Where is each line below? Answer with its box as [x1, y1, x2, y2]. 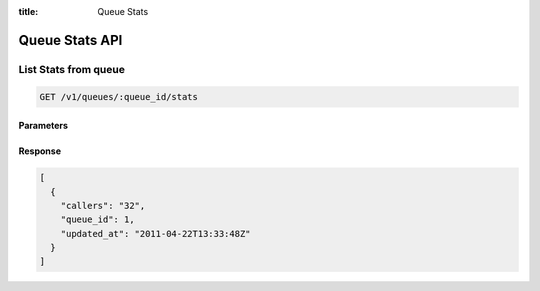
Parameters [18, 120, 69, 132]
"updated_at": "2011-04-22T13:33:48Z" [60, 228, 251, 239]
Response [18, 145, 62, 157]
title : [18, 6, 39, 17]
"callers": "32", [60, 200, 146, 211]
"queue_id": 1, [60, 214, 135, 225]
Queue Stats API [18, 31, 123, 49]
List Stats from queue [18, 62, 125, 76]
